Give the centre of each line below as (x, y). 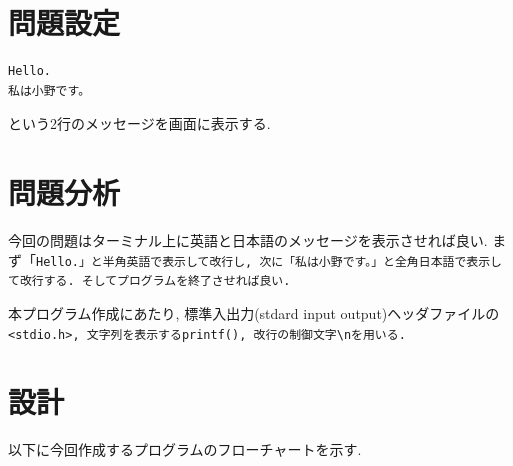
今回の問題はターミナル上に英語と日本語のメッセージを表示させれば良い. (248, 240)
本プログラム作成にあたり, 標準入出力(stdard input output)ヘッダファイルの (254, 312)
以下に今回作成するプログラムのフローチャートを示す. (185, 449)
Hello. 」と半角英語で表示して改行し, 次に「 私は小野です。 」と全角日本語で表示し (269, 261)
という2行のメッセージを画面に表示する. (139, 123)
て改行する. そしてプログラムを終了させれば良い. (149, 281)
